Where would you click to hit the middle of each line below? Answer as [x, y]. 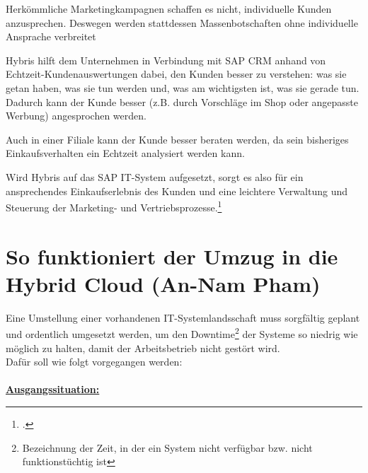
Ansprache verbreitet [51, 36]
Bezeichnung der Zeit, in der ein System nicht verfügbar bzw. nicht [167, 447]
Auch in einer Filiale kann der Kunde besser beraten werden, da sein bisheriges [177, 139]
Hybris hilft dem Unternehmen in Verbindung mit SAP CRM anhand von [166, 60]
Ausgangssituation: [53, 389]
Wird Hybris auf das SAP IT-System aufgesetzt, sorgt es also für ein [155, 176]
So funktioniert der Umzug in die [172, 256]
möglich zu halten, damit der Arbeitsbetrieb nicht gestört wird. [143, 348]
